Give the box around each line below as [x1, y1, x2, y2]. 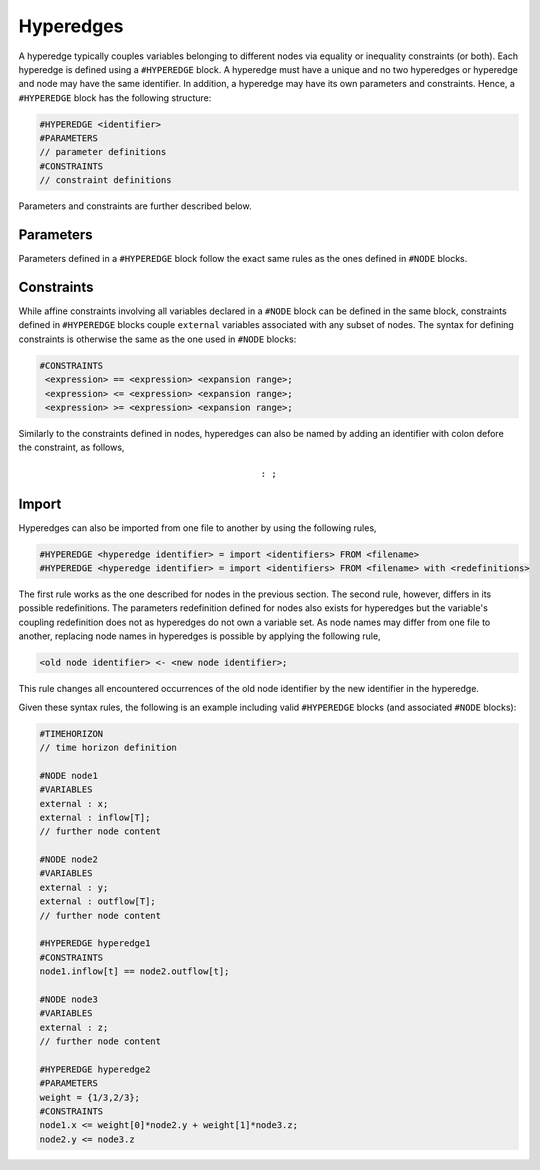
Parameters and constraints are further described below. [18, 200, 252, 212]
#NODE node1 [39, 770, 99, 781]
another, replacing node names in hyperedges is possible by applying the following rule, [18, 630, 381, 642]
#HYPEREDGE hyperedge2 [39, 1063, 151, 1075]
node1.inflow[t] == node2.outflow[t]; [39, 966, 230, 977]
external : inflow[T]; [39, 811, 151, 823]
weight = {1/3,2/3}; [39, 1091, 140, 1103]
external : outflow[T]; [39, 896, 157, 907]
